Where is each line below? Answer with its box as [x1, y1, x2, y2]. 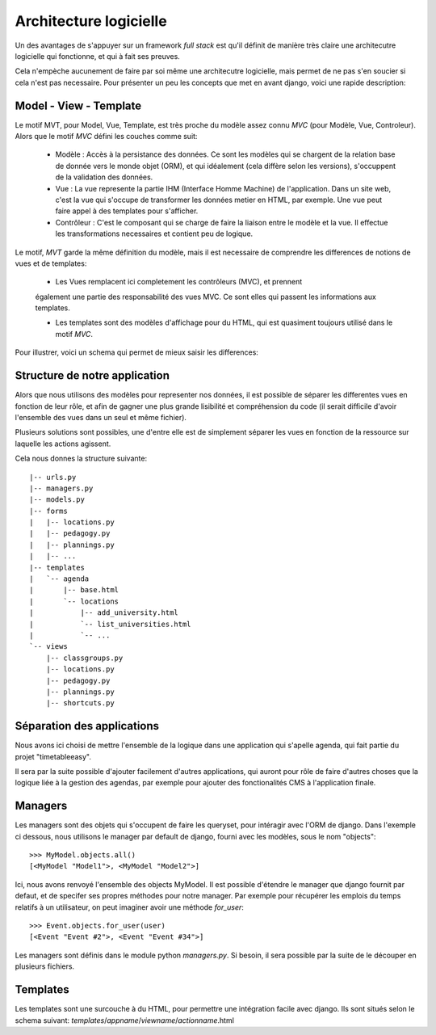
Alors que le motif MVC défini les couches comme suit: [15, 132, 198, 141]
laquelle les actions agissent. [15, 439, 111, 448]
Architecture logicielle [15, 12, 167, 30]
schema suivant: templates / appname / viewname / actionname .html [15, 1015, 234, 1025]
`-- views [29, 642, 68, 651]
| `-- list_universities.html [29, 619, 191, 629]
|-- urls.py [29, 473, 77, 482]
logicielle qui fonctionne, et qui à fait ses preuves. [15, 51, 181, 61]
